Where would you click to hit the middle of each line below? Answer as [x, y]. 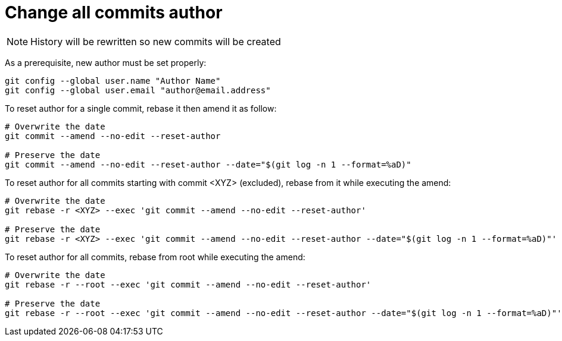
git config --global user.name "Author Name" [113, 80]
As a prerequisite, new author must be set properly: [106, 62]
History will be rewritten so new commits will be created [156, 41]
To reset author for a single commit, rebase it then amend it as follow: [141, 108]
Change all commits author [114, 12]
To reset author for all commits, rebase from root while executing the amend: [155, 257]
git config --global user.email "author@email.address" [138, 90]
